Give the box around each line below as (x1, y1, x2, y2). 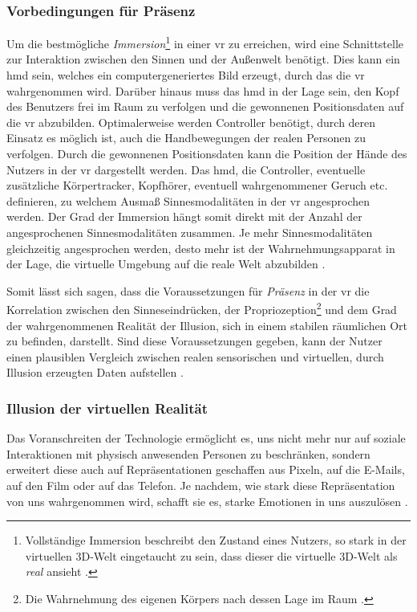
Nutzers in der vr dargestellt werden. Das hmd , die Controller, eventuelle (6, 161, 366, 177)
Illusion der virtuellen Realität (6, 398, 208, 418)
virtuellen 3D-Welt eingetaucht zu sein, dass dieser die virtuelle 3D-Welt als (25, 547, 398, 564)
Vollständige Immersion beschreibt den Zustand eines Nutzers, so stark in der (25, 532, 407, 549)
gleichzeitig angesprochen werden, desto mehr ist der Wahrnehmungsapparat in (6, 239, 395, 256)
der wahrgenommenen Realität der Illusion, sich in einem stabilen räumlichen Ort (6, 316, 407, 333)
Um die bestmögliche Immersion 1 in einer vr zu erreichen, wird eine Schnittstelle (6, 33, 404, 51)
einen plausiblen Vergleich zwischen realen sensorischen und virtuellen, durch (6, 348, 384, 365)
